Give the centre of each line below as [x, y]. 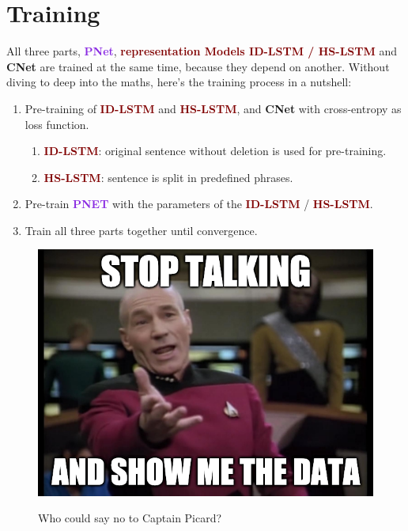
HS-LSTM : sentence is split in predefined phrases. [168, 177]
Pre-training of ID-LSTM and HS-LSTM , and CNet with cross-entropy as [213, 108]
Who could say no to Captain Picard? [130, 518]
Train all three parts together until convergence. [141, 230]
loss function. [57, 124]
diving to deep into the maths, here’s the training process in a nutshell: [179, 82]
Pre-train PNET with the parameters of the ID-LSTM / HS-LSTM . [199, 204]
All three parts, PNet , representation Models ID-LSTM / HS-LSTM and [202, 51]
